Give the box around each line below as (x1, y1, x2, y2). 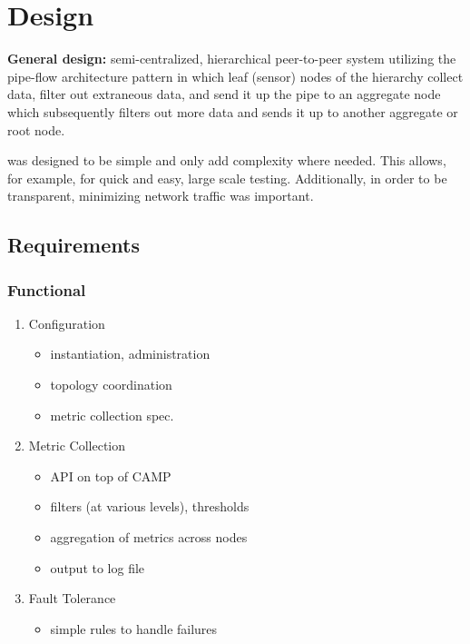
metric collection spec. (50, 405, 174, 424)
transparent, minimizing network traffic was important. (7, 186, 314, 205)
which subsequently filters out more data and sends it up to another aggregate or (7, 102, 458, 121)
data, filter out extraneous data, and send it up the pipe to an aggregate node (7, 84, 441, 104)
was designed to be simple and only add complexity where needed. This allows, (7, 151, 446, 170)
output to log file (50, 558, 145, 577)
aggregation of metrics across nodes (50, 528, 248, 547)
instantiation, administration (50, 344, 211, 363)
